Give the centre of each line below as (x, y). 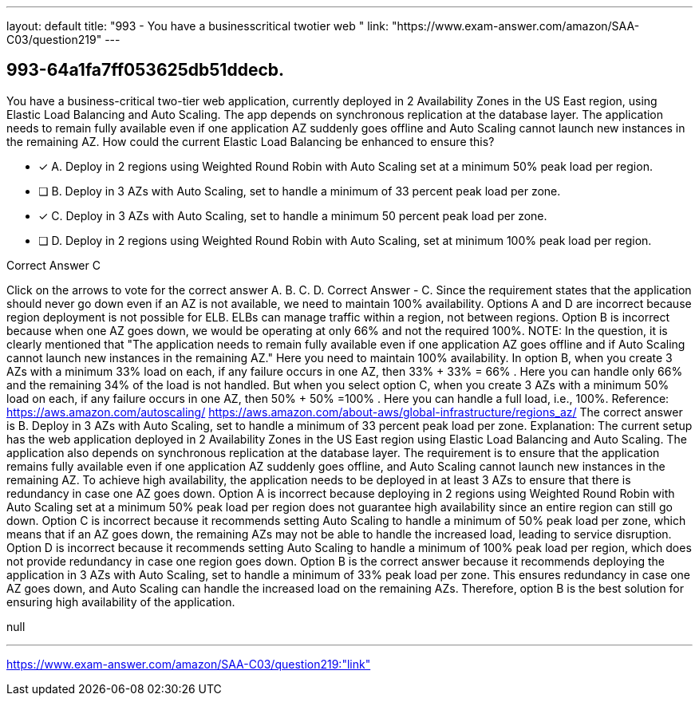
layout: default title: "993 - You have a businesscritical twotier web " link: (197, 26)
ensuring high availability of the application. (121, 601)
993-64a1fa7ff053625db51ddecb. (145, 70)
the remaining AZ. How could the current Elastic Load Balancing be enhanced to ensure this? (251, 141)
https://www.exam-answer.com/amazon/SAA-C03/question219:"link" (189, 664)
